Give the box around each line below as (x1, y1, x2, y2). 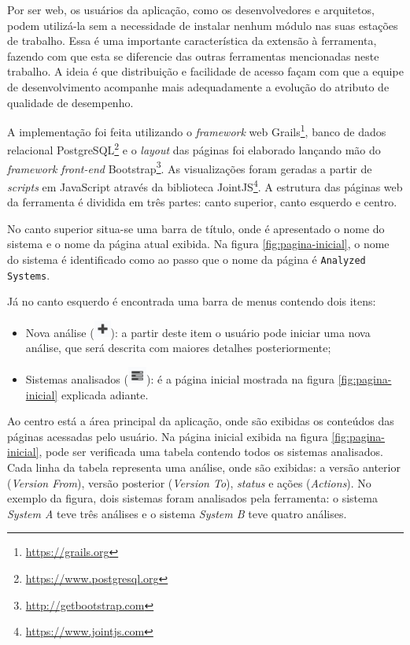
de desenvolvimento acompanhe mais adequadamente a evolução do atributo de (7, 78, 390, 95)
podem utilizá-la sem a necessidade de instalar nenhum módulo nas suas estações (7, 17, 398, 33)
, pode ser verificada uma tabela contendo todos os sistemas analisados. (39, 443, 383, 460)
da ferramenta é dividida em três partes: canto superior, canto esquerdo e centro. (7, 194, 397, 210)
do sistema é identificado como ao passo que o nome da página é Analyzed (7, 250, 366, 267)
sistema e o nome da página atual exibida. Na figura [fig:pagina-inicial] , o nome (7, 235, 390, 252)
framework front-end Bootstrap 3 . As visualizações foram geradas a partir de (7, 158, 372, 176)
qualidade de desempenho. (7, 94, 134, 110)
